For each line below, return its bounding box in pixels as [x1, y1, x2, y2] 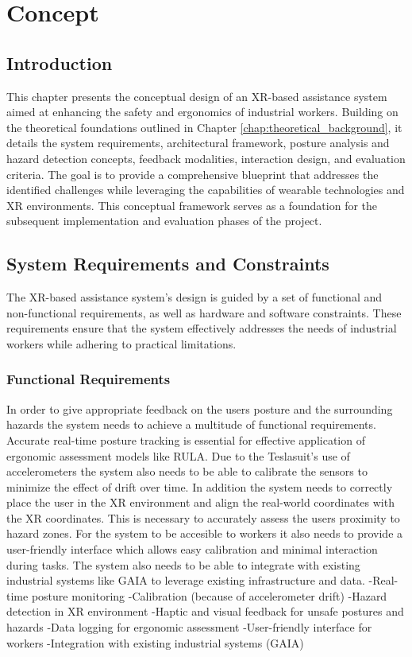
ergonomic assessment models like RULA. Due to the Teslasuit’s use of [6, 447, 350, 464]
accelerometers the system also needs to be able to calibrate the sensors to [6, 463, 368, 480]
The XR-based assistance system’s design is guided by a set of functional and [6, 289, 383, 305]
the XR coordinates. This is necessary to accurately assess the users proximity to [6, 509, 400, 526]
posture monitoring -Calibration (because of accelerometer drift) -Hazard [31, 587, 387, 604]
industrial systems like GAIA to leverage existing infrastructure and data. [6, 572, 365, 589]
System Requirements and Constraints [6, 251, 329, 276]
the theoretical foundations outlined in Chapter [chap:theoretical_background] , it [6, 119, 402, 135]
